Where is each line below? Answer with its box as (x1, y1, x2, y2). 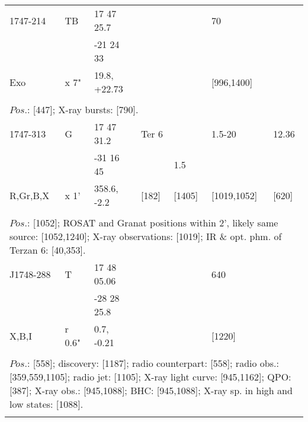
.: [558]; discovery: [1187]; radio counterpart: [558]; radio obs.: (24, 356, 279, 370)
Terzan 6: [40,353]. (9, 243, 86, 257)
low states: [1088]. (9, 397, 84, 411)
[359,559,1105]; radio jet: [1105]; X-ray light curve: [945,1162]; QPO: (9, 370, 291, 383)
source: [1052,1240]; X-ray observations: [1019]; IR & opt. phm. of (9, 229, 282, 243)
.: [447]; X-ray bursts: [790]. (24, 103, 139, 116)
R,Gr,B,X (9, 188, 50, 202)
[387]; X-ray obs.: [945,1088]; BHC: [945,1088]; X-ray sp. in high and (9, 383, 293, 397)
